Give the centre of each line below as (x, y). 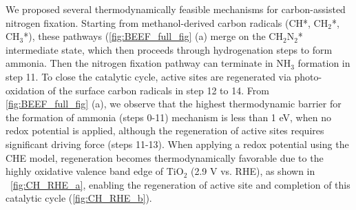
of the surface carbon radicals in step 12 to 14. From (158, 90)
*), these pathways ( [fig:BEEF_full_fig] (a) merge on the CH (153, 36)
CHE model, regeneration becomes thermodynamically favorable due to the (165, 157)
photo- (308, 76)
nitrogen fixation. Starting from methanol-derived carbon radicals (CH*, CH (167, 22)
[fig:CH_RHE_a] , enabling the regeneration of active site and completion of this (180, 184)
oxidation (25, 90)
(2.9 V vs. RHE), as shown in (253, 171)
